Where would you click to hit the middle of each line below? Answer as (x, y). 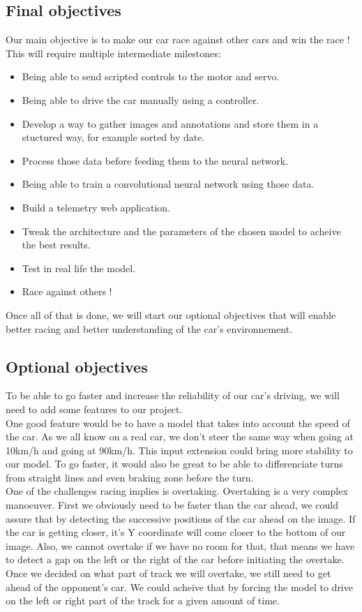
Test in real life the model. (79, 268)
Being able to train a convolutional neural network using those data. (168, 184)
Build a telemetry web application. (96, 207)
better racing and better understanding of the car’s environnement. (149, 328)
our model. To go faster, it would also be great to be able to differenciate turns (174, 464)
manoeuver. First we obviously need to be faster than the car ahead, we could (172, 505)
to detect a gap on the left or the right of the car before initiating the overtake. (175, 559)
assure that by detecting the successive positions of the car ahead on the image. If (181, 518)
